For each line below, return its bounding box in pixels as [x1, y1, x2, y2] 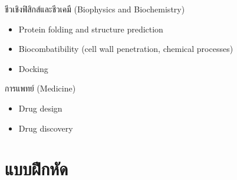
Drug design [18, 102, 62, 114]
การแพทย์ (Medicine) [5, 82, 76, 94]
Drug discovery [18, 122, 73, 134]
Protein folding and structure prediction [18, 22, 163, 35]
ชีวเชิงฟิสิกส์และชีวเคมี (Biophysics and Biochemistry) [5, 3, 185, 15]
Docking [18, 62, 48, 74]
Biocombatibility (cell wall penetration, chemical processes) [18, 42, 233, 55]
